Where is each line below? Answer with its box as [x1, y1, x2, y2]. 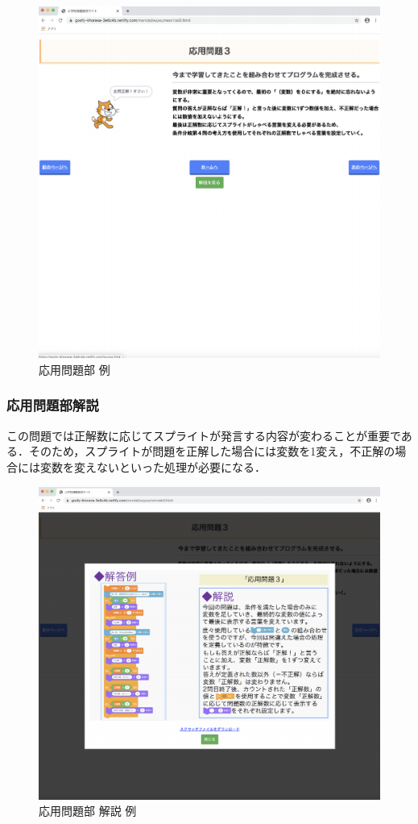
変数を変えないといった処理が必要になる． [39, 458, 266, 475]
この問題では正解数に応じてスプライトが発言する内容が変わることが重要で [6, 427, 401, 443]
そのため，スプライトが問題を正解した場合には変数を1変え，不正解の [28, 443, 395, 460]
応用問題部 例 [39, 360, 110, 377]
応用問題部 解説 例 [39, 802, 137, 819]
